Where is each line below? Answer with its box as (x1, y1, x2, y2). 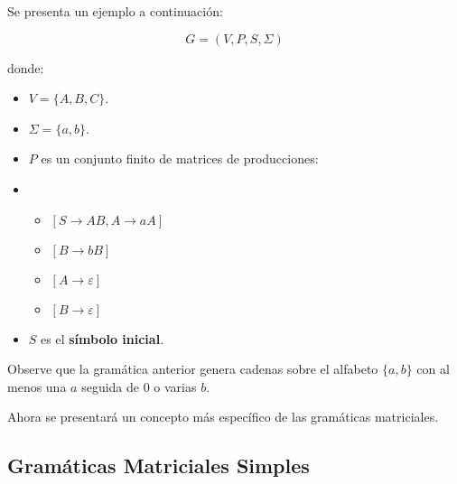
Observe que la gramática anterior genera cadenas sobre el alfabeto (7, 359, 378, 378)
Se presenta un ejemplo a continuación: (7, 2, 223, 20)
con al (416, 359, 450, 378)
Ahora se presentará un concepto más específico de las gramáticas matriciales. (7, 407, 439, 426)
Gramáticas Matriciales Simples (7, 451, 310, 479)
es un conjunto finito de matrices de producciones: (41, 149, 319, 168)
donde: (7, 58, 44, 77)
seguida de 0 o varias (81, 377, 197, 396)
